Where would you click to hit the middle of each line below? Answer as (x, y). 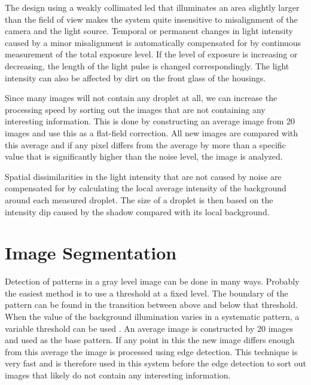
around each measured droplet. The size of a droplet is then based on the (139, 199)
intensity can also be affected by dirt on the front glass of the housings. (135, 77)
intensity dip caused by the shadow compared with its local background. (137, 211)
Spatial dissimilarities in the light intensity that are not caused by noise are (143, 176)
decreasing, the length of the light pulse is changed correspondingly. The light (147, 65)
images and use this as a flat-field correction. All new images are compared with (152, 132)
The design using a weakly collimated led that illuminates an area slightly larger (152, 7)
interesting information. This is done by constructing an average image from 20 (150, 121)
